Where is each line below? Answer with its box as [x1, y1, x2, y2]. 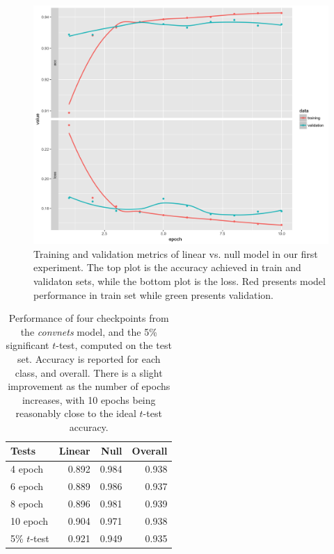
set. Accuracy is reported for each [17, 351, 161, 366]
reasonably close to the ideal [15, 406, 136, 421]
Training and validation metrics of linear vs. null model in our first [33, 246, 318, 261]
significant [6, 338, 49, 352]
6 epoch [10, 479, 44, 494]
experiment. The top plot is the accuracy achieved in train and [33, 260, 301, 275]
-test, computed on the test [56, 338, 172, 352]
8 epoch [10, 496, 44, 511]
